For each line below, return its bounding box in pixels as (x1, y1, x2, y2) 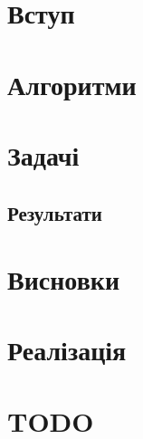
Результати (7, 198, 102, 226)
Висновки (7, 261, 120, 298)
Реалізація (7, 331, 127, 368)
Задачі (7, 136, 80, 173)
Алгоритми (7, 65, 137, 102)
